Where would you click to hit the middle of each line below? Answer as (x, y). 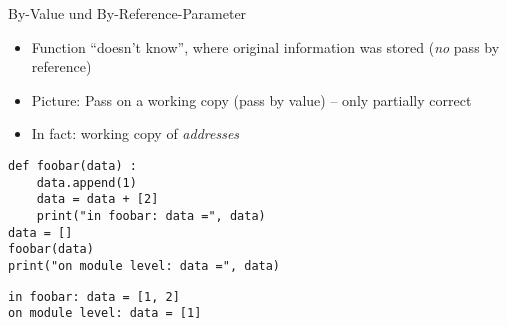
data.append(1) (86, 182)
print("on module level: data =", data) (144, 265)
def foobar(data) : (72, 165)
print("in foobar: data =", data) (151, 215)
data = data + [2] (97, 199)
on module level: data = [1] (105, 313)
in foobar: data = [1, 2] (94, 296)
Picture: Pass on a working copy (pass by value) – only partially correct (251, 99)
